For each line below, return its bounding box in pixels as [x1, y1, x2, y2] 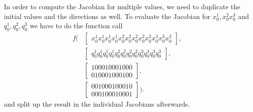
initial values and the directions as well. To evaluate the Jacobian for [4, 11, 210, 21]
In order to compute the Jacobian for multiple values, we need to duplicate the [4, 1, 240, 11]
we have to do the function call [29, 20, 123, 31]
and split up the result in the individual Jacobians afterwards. [4, 99, 190, 109]
